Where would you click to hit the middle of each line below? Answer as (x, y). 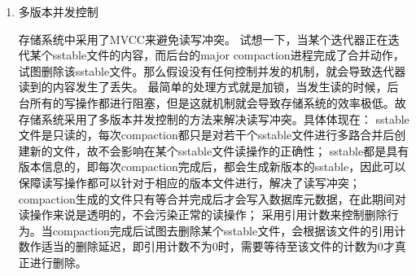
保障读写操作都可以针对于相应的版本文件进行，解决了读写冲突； (189, 182)
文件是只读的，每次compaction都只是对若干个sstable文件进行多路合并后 (206, 135)
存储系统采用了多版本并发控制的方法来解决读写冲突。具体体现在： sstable (214, 118)
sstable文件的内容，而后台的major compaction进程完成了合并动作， (228, 55)
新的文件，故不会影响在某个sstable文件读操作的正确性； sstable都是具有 (219, 150)
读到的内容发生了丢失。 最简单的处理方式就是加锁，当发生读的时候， (203, 87)
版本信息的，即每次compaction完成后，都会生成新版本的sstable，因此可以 (212, 166)
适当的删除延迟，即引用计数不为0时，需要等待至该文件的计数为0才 (218, 246)
